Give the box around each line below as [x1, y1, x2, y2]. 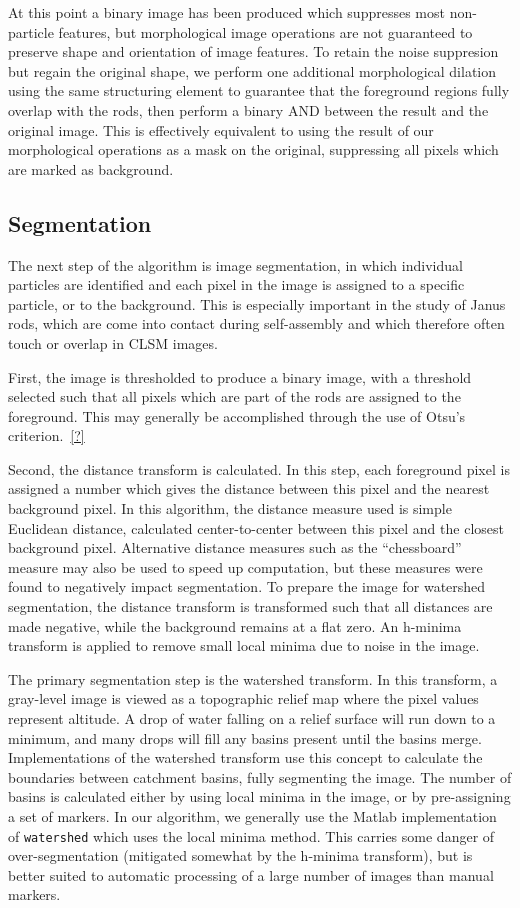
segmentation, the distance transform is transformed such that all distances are [8, 596, 493, 617]
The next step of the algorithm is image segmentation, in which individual [8, 254, 463, 275]
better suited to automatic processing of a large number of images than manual [8, 864, 494, 885]
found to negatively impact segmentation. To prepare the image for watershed [8, 576, 486, 597]
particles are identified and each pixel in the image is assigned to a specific [8, 274, 465, 295]
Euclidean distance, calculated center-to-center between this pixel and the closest [8, 517, 504, 538]
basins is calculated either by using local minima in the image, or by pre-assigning [8, 786, 511, 807]
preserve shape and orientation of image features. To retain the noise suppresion [8, 41, 499, 62]
